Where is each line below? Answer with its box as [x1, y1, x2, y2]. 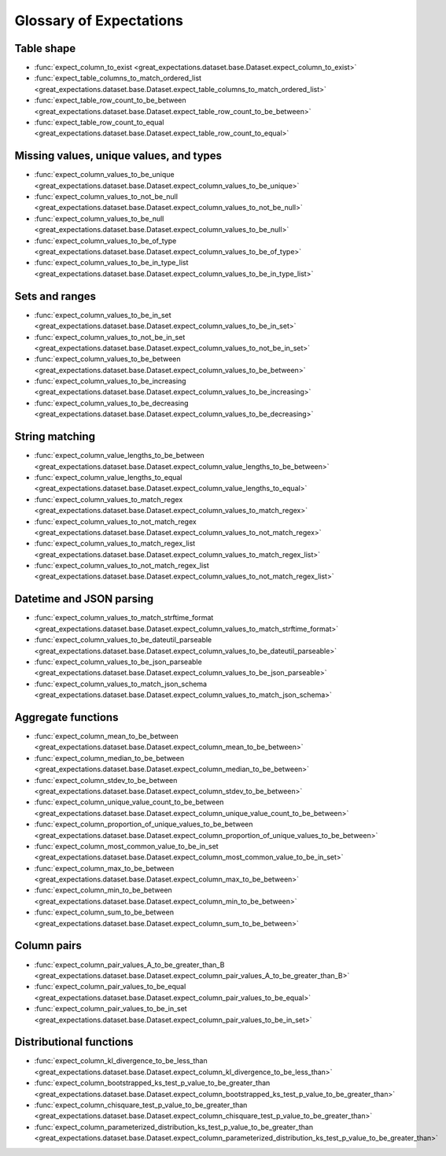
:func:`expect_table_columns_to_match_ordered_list [34, 73, 202, 83]
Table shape [14, 42, 76, 55]
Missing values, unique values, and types [14, 150, 223, 163]
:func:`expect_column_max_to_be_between [34, 863, 175, 873]
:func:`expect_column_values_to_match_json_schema [34, 679, 208, 689]
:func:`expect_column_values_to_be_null [34, 213, 164, 223]
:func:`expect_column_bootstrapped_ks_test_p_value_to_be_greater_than [34, 1078, 271, 1088]
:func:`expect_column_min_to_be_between [34, 885, 172, 895]
